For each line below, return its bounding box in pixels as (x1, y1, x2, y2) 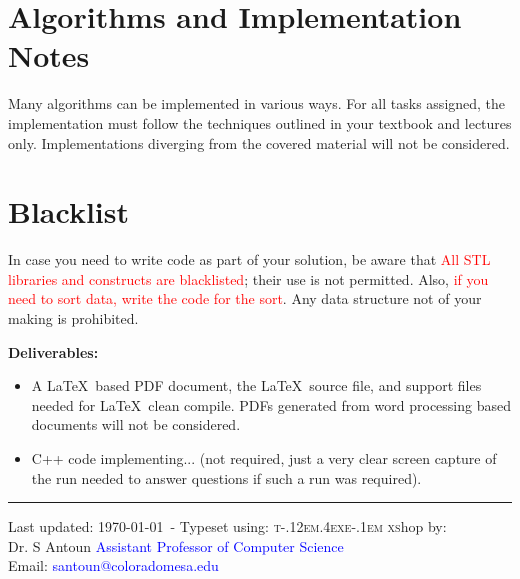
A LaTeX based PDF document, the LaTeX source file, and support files (31, 375, 482, 396)
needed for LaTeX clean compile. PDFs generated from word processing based (31, 394, 512, 415)
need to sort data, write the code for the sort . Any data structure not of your (8, 288, 482, 309)
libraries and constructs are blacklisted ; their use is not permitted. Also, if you (8, 268, 489, 289)
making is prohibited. (8, 308, 139, 328)
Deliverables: (8, 341, 99, 362)
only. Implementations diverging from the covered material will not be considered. (8, 132, 510, 153)
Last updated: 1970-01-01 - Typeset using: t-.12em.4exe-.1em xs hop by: (8, 516, 447, 537)
